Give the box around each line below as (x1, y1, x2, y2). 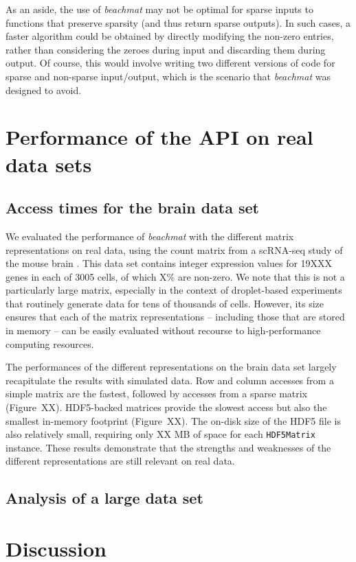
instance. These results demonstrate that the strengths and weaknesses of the (5, 440, 331, 454)
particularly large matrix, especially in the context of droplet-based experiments (5, 283, 342, 297)
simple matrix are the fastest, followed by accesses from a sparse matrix (5, 386, 308, 401)
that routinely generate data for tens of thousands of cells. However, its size (5, 296, 324, 310)
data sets (5, 150, 92, 178)
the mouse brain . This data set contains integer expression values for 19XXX (5, 256, 333, 270)
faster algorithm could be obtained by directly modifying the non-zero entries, (5, 29, 334, 43)
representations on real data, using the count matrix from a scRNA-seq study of (5, 242, 343, 257)
